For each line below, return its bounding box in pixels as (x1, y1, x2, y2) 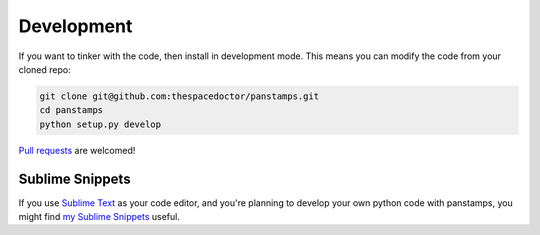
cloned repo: (18, 63, 71, 75)
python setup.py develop (39, 118, 162, 130)
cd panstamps (39, 105, 104, 116)
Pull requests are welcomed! (18, 144, 136, 156)
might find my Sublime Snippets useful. (18, 210, 180, 222)
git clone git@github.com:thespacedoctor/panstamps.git (39, 90, 320, 102)
